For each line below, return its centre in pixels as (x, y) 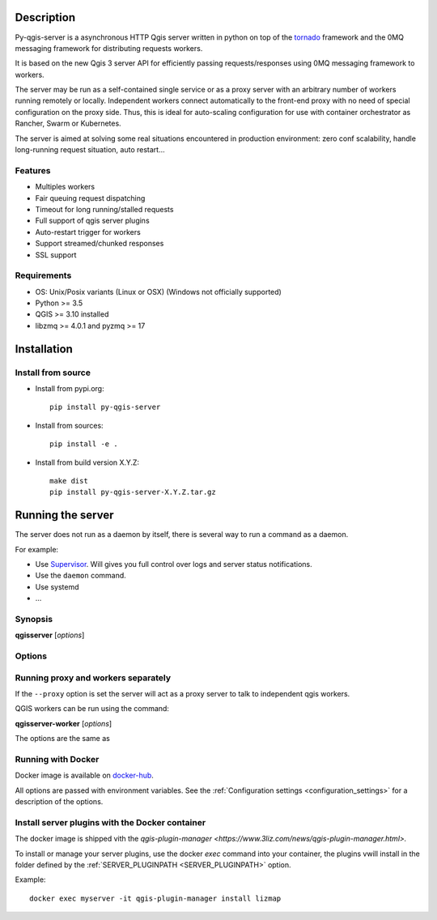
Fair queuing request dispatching (90, 198)
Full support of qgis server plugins (92, 221)
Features (33, 170)
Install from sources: (70, 425)
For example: (37, 549)
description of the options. (59, 802)
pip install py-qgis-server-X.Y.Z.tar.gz (133, 492)
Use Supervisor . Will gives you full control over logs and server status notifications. (174, 564)
